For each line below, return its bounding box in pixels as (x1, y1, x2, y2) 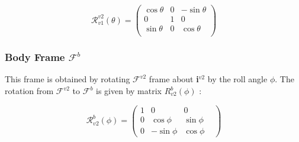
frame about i (149, 73, 199, 85)
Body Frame (5, 50, 65, 64)
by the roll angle (207, 73, 268, 85)
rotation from (5, 85, 54, 96)
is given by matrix (96, 85, 162, 96)
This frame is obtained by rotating (5, 73, 130, 85)
